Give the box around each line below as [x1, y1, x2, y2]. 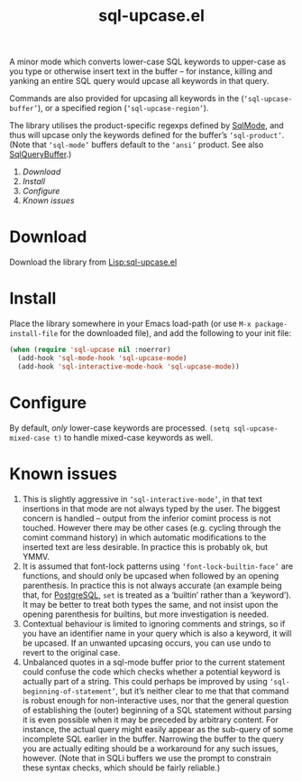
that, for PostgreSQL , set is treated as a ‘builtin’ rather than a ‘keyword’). [22, 589, 291, 600]
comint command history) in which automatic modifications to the [22, 532, 267, 543]
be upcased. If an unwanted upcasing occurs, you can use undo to [22, 638, 271, 648]
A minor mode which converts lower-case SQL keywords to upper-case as [9, 56, 287, 68]
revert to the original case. [22, 647, 121, 657]
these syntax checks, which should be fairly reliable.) [22, 762, 221, 773]
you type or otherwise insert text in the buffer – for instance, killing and [9, 66, 273, 77]
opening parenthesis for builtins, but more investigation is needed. [22, 609, 269, 619]
